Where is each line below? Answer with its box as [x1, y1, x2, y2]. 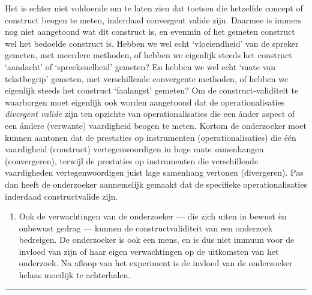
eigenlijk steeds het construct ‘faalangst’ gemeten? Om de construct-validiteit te [5, 84, 299, 97]
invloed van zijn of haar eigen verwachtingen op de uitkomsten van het [19, 245, 279, 257]
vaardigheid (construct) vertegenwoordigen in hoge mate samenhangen [5, 143, 264, 155]
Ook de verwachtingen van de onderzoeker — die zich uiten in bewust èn [19, 210, 287, 222]
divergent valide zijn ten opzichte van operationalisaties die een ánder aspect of [5, 107, 295, 120]
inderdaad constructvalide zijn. [5, 189, 118, 202]
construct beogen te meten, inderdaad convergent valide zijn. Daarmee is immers [5, 13, 302, 26]
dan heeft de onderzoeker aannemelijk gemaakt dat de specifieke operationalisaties [5, 177, 307, 190]
